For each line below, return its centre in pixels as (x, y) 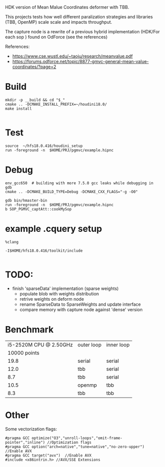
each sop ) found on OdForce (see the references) (56, 37)
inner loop (118, 344)
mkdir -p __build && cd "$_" (35, 100)
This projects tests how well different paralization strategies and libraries (79, 17)
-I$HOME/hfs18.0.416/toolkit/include (44, 251)
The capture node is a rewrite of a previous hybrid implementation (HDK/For (82, 32)
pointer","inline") (25, 442)
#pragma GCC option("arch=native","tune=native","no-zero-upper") (75, 447)
